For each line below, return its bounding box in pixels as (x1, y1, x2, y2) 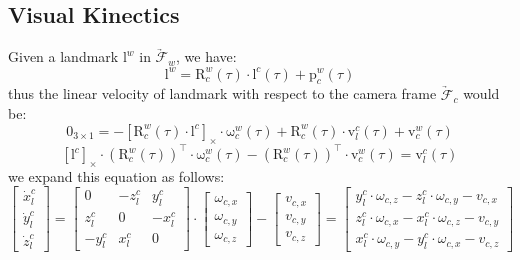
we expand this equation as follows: (8, 165, 225, 186)
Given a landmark (8, 46, 119, 67)
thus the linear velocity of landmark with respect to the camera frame (8, 83, 437, 104)
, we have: (176, 46, 237, 67)
